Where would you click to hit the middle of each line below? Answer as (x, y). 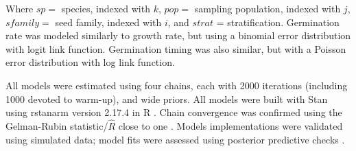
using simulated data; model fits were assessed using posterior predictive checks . (175, 139)
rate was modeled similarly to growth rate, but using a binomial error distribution (178, 35)
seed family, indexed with (108, 22)
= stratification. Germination (278, 22)
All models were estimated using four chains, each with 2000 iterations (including (177, 85)
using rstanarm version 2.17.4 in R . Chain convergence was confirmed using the (174, 112)
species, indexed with (106, 8)
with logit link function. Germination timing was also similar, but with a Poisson (176, 48)
